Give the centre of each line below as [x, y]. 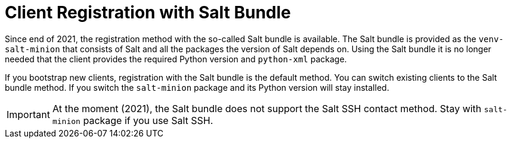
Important [28, 114]
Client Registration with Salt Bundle [148, 12]
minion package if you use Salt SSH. [133, 120]
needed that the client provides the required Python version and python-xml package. [176, 59]
